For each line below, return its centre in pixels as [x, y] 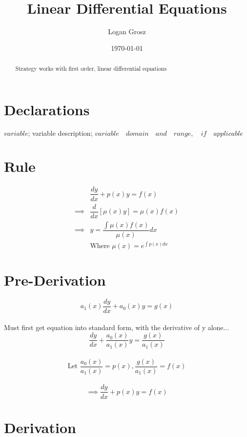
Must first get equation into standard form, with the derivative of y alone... [117, 327]
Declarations [47, 109]
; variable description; [60, 133]
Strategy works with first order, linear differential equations [91, 69]
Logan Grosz [127, 31]
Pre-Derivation [55, 280]
